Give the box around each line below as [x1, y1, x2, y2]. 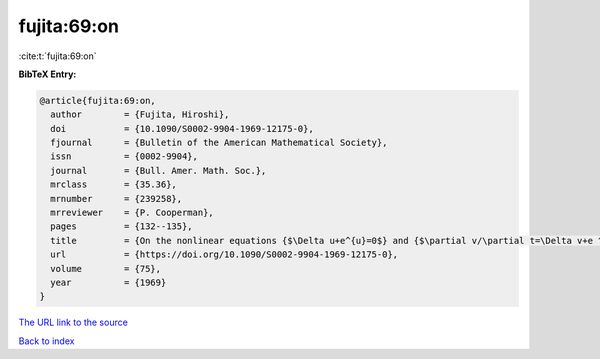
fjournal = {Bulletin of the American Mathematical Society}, [50, 137, 388, 149]
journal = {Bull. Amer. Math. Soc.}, [50, 165, 267, 176]
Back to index [18, 335, 75, 347]
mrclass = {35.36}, [50, 179, 177, 190]
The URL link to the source [18, 316, 129, 329]
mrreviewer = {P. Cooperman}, [50, 207, 214, 219]
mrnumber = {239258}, [50, 193, 183, 204]
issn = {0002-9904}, [50, 151, 199, 162]
